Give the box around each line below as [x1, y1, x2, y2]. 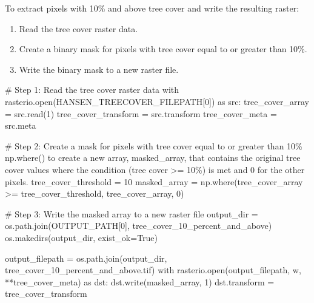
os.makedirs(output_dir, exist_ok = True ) [5, 231, 158, 243]
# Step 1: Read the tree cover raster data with [5, 83, 179, 96]
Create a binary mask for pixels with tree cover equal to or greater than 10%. [19, 43, 307, 55]
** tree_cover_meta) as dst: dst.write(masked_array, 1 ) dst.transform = [5, 275, 275, 288]
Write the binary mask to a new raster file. [19, 63, 179, 75]
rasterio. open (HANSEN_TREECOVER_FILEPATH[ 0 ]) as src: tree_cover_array [5, 95, 309, 107]
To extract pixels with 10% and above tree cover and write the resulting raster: [5, 2, 299, 14]
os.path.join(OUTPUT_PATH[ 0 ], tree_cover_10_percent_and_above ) [5, 219, 272, 232]
